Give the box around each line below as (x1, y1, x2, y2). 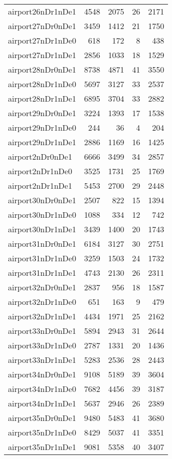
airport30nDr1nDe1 (8, 223, 76, 235)
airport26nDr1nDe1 (8, 6, 76, 17)
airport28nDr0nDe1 (8, 64, 76, 75)
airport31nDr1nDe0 (8, 252, 76, 264)
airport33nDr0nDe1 (8, 325, 76, 336)
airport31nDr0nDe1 (8, 238, 76, 249)
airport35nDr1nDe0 (8, 426, 76, 438)
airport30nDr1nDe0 (8, 209, 76, 220)
